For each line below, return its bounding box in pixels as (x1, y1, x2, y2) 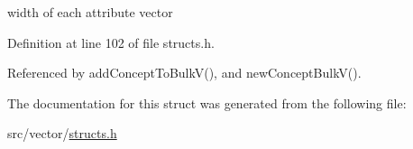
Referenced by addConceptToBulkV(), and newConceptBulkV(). (7, 63, 362, 82)
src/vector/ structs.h (7, 124, 117, 143)
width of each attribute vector (7, 3, 173, 21)
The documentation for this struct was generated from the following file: (7, 93, 407, 112)
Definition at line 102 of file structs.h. (7, 33, 215, 51)
